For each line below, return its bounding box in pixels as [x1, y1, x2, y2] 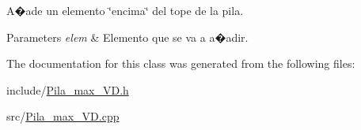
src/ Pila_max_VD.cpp [6, 108, 120, 124]
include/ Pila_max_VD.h [6, 81, 129, 98]
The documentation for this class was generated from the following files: [6, 55, 355, 72]
